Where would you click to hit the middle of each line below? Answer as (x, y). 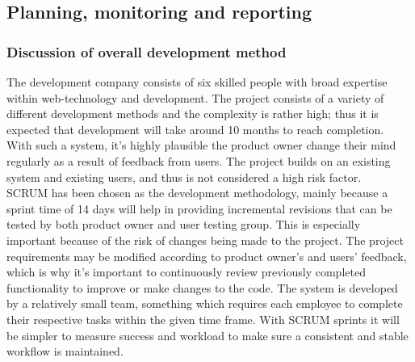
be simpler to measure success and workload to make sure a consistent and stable (207, 335)
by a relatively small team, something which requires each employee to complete (205, 303)
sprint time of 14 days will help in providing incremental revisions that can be (199, 208)
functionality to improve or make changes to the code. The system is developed (202, 287)
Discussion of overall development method (147, 51)
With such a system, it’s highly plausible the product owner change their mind (201, 145)
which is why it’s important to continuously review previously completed (186, 272)
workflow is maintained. (65, 351)
